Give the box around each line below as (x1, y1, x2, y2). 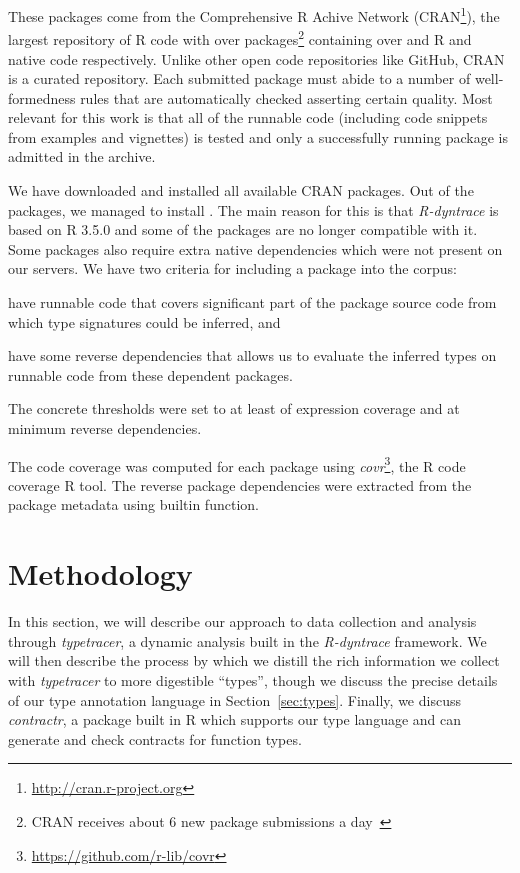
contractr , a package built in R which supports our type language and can (8, 709, 462, 730)
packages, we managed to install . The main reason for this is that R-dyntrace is (8, 199, 499, 220)
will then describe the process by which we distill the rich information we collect (8, 650, 500, 671)
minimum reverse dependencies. (8, 418, 202, 438)
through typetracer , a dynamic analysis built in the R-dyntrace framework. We (8, 630, 487, 651)
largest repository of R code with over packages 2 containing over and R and (8, 26, 472, 49)
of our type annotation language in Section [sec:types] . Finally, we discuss (8, 689, 461, 710)
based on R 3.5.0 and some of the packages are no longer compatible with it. (8, 219, 478, 240)
